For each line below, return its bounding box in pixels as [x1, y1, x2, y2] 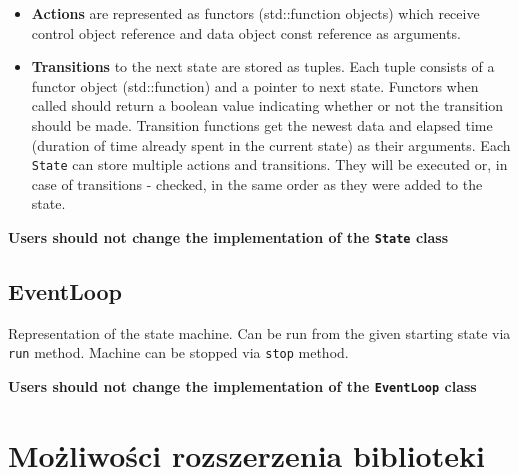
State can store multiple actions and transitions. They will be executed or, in [31, 154, 508, 175]
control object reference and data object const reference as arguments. [31, 22, 461, 43]
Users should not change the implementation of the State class [8, 227, 449, 247]
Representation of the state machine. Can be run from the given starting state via [8, 322, 511, 343]
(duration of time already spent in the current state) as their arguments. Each [31, 134, 511, 155]
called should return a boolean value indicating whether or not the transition [31, 95, 504, 116]
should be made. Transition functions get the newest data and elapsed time [31, 114, 493, 135]
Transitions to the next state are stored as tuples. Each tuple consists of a [31, 56, 495, 77]
